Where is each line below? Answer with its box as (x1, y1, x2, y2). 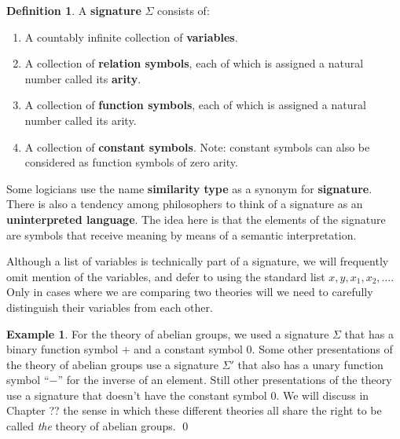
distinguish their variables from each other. (6, 298, 213, 315)
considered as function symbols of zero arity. (24, 154, 238, 170)
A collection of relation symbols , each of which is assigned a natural (24, 55, 364, 71)
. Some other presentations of (251, 341, 393, 357)
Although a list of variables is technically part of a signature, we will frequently (6, 253, 389, 269)
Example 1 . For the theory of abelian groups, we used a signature (6, 325, 329, 342)
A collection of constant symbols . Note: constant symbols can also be (24, 138, 370, 155)
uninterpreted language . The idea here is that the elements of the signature (6, 210, 386, 227)
